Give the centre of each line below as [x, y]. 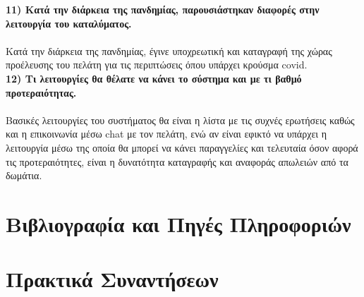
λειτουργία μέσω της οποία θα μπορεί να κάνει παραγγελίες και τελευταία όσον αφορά [182, 147]
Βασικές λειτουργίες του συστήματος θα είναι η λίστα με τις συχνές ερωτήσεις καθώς [180, 120]
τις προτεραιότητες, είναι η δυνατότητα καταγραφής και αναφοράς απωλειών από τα [177, 161]
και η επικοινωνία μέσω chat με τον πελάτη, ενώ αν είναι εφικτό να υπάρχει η [166, 134]
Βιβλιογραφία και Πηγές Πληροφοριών [178, 223]
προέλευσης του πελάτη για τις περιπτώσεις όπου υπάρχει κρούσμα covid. [157, 65]
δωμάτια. [24, 175]
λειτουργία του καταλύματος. [69, 23]
